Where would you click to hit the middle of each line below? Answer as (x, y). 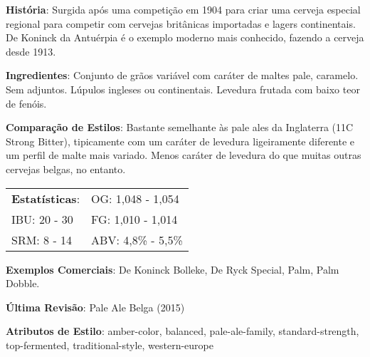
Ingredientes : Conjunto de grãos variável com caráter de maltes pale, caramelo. (182, 75)
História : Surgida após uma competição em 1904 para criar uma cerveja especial (183, 9)
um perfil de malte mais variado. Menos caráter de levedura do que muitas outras (184, 155)
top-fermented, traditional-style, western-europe (110, 345)
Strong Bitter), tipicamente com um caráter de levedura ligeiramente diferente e (180, 141)
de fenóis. (26, 103)
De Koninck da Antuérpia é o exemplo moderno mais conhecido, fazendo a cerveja (185, 37)
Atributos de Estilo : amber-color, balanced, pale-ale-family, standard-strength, (183, 331)
